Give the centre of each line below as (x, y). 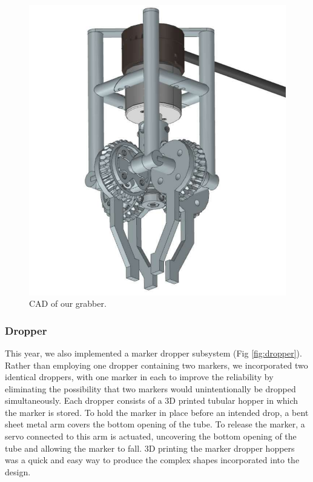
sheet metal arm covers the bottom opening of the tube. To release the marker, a (155, 424)
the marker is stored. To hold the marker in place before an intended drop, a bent (157, 412)
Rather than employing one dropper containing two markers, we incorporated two (156, 365)
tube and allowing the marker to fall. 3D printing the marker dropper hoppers (150, 448)
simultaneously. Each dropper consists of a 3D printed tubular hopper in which (152, 400)
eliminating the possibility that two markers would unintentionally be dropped (150, 388)
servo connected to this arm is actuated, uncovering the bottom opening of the (151, 436)
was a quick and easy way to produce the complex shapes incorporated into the (152, 460)
